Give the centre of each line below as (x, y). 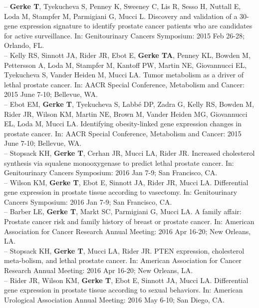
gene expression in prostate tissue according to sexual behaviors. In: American (124, 290)
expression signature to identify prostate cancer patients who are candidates (136, 26)
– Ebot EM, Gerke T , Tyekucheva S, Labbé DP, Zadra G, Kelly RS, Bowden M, (129, 104)
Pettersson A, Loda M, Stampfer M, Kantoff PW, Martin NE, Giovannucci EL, (126, 65)
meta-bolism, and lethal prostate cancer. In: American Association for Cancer (123, 260)
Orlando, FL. (24, 45)
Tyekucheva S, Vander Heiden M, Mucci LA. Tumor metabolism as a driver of (124, 75)
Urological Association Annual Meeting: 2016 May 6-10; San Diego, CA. (114, 299)
